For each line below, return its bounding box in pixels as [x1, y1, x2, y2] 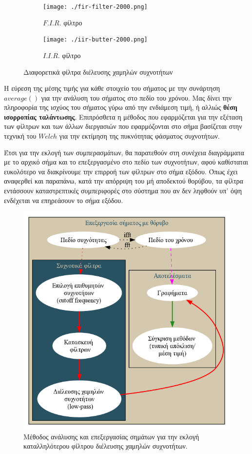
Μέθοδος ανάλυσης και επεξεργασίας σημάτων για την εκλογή [23, 431, 199, 441]
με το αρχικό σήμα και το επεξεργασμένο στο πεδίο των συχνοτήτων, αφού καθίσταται [4, 157, 249, 167]
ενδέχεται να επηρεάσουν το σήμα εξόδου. [4, 195, 123, 205]
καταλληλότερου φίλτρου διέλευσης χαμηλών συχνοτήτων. [23, 441, 188, 451]
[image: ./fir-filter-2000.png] [43, 3, 148, 10]
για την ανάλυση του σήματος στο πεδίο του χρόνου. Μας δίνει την [41, 92, 232, 103]
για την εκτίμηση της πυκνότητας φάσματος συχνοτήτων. [59, 131, 220, 141]
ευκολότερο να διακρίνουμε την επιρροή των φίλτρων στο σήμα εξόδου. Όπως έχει [4, 166, 238, 176]
